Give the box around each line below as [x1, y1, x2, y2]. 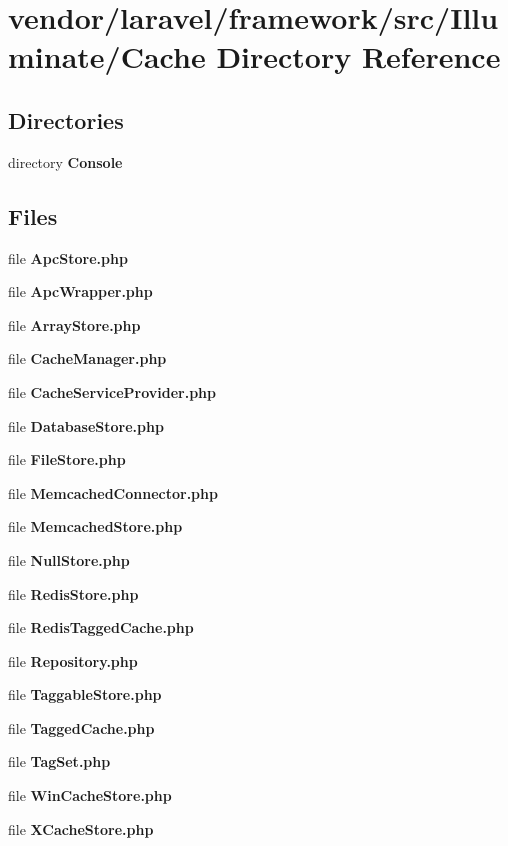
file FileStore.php [8, 449, 126, 470]
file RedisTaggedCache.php [8, 617, 194, 638]
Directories [8, 104, 124, 135]
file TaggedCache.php [8, 717, 155, 738]
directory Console [8, 151, 123, 172]
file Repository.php [8, 650, 138, 671]
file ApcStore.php [8, 247, 128, 268]
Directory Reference [216, 36, 501, 77]
